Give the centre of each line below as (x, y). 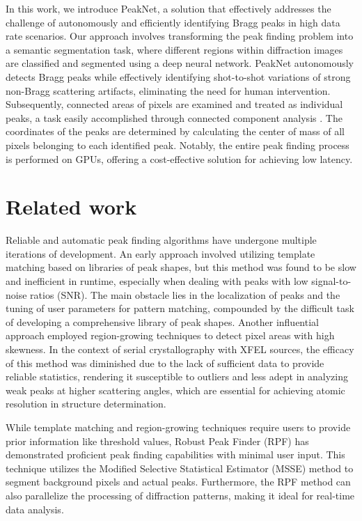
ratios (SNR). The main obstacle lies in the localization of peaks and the (185, 294)
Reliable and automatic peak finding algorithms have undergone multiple (161, 240)
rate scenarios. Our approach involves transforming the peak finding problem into (180, 36)
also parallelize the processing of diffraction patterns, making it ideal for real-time (180, 495)
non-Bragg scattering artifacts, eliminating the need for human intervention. (168, 90)
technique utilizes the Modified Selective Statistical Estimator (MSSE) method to (180, 468)
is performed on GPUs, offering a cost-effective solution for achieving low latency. (179, 158)
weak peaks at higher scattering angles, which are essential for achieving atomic (175, 390)
